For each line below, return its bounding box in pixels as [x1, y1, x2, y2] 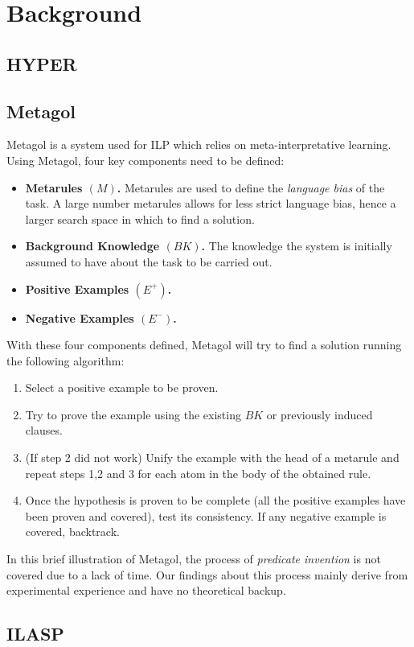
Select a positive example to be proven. [25, 379, 219, 396]
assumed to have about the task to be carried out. [25, 253, 273, 270]
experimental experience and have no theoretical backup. [6, 582, 286, 599]
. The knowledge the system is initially [201, 237, 392, 254]
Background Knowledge [25, 237, 160, 254]
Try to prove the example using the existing [25, 406, 241, 422]
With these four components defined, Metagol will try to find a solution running [6, 336, 402, 353]
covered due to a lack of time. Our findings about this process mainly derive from [6, 566, 408, 583]
